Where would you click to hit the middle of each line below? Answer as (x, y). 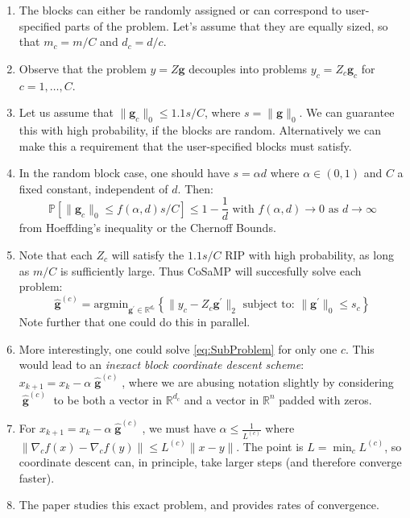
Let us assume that (66, 112)
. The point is (270, 446)
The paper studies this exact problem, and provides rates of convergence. (199, 505)
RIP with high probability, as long (309, 255)
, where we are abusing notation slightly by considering (258, 381)
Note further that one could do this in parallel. (135, 322)
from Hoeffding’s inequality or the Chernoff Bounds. (147, 228)
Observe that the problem (83, 68)
